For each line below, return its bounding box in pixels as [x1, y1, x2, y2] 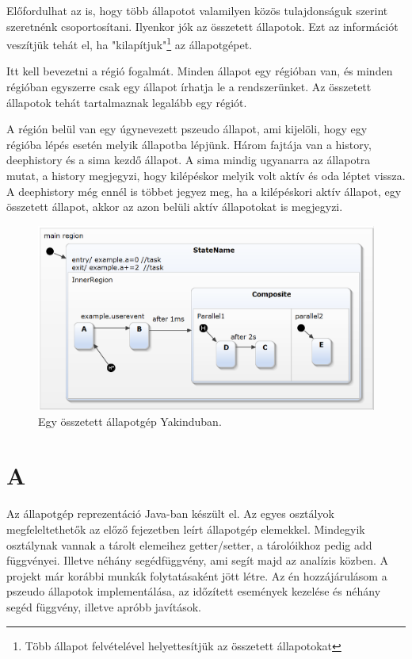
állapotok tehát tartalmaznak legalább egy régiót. [6, 94, 247, 110]
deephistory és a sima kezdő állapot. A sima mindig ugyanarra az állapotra [6, 151, 371, 168]
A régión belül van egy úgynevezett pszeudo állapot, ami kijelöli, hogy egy [6, 121, 368, 137]
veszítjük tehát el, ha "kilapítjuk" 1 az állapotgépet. [6, 34, 253, 52]
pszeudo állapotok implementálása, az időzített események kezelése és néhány [6, 583, 381, 600]
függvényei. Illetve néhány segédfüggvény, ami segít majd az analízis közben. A [6, 552, 389, 569]
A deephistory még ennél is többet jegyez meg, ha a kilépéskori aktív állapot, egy [6, 182, 402, 199]
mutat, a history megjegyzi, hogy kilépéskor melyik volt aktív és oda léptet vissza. [6, 167, 406, 183]
